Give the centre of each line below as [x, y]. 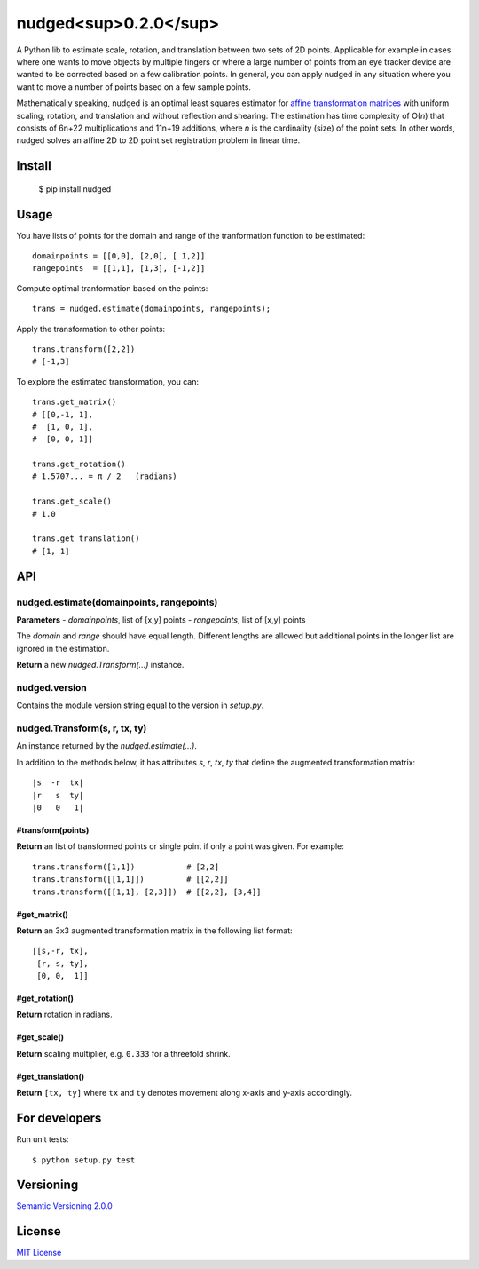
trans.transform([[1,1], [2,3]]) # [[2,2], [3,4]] [147, 892]
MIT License [39, 1253]
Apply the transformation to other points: [91, 329]
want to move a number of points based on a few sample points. [134, 87]
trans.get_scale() [72, 501]
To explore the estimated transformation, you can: [108, 381]
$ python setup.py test [84, 1160]
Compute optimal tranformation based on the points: [112, 288]
